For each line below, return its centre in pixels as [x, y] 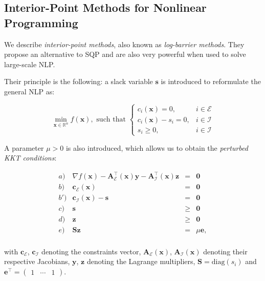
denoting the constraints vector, [91, 251]
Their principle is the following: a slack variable [79, 81]
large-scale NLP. [30, 64]
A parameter [24, 147]
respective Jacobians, [37, 261]
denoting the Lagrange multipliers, [141, 261]
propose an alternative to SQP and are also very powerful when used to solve [125, 54]
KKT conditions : [30, 158]
